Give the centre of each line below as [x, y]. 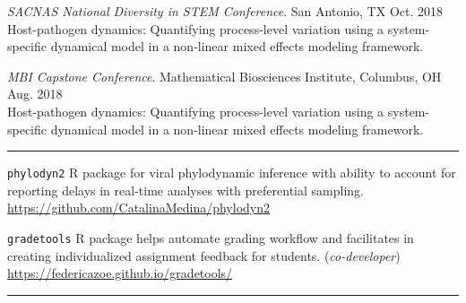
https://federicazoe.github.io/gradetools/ [120, 273]
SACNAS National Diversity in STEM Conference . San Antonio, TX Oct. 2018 [225, 11]
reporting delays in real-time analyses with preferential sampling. [186, 190]
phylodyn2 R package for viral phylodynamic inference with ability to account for [232, 173]
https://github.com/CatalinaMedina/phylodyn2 [138, 208]
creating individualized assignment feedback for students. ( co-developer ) [204, 255]
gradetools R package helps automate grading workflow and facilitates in [211, 238]
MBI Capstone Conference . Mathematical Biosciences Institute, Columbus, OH [224, 76]
